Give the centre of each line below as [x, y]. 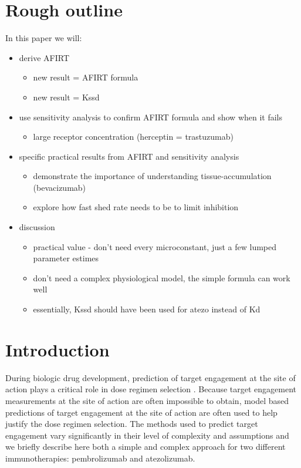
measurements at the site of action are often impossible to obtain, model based [147, 400]
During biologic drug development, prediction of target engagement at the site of [150, 377]
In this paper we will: [44, 38]
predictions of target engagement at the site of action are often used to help [141, 412]
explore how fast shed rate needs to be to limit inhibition [136, 207]
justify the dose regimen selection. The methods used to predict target [132, 424]
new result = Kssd [66, 97]
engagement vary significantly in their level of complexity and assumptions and [147, 435]
